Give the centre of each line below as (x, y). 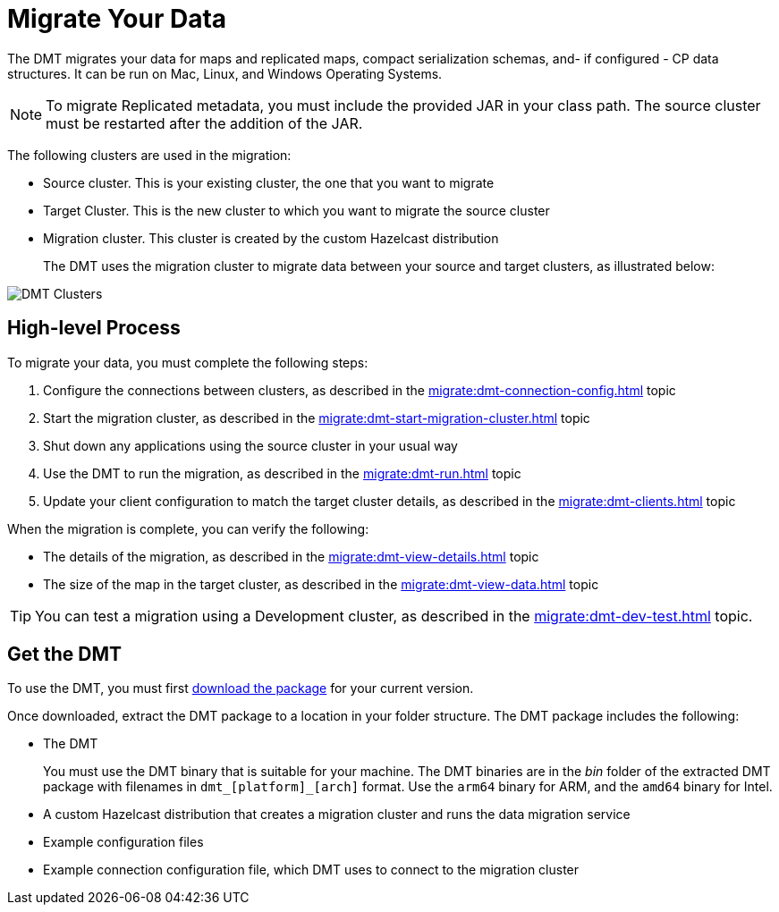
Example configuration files (123, 842)
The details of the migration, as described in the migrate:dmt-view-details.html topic (291, 556)
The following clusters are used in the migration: (149, 155)
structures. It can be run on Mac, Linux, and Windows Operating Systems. (225, 73)
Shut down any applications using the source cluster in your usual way (250, 445)
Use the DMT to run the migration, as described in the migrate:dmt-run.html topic (282, 473)
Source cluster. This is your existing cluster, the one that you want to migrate (269, 182)
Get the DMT (64, 654)
